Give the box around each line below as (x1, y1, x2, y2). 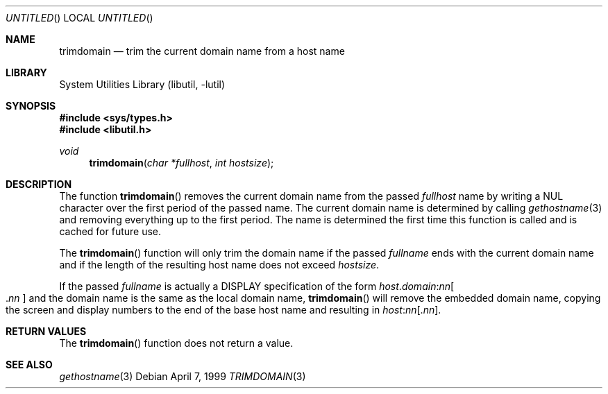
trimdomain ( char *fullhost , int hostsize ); (89, 157, 274, 169)
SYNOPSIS (6, 100, 56, 112)
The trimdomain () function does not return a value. (59, 337, 294, 349)
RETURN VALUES (6, 325, 87, 337)
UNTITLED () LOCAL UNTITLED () (6, 12, 153, 24)
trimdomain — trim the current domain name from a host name (59, 45, 345, 57)
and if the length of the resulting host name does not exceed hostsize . (59, 259, 380, 271)
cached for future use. (59, 225, 162, 237)
